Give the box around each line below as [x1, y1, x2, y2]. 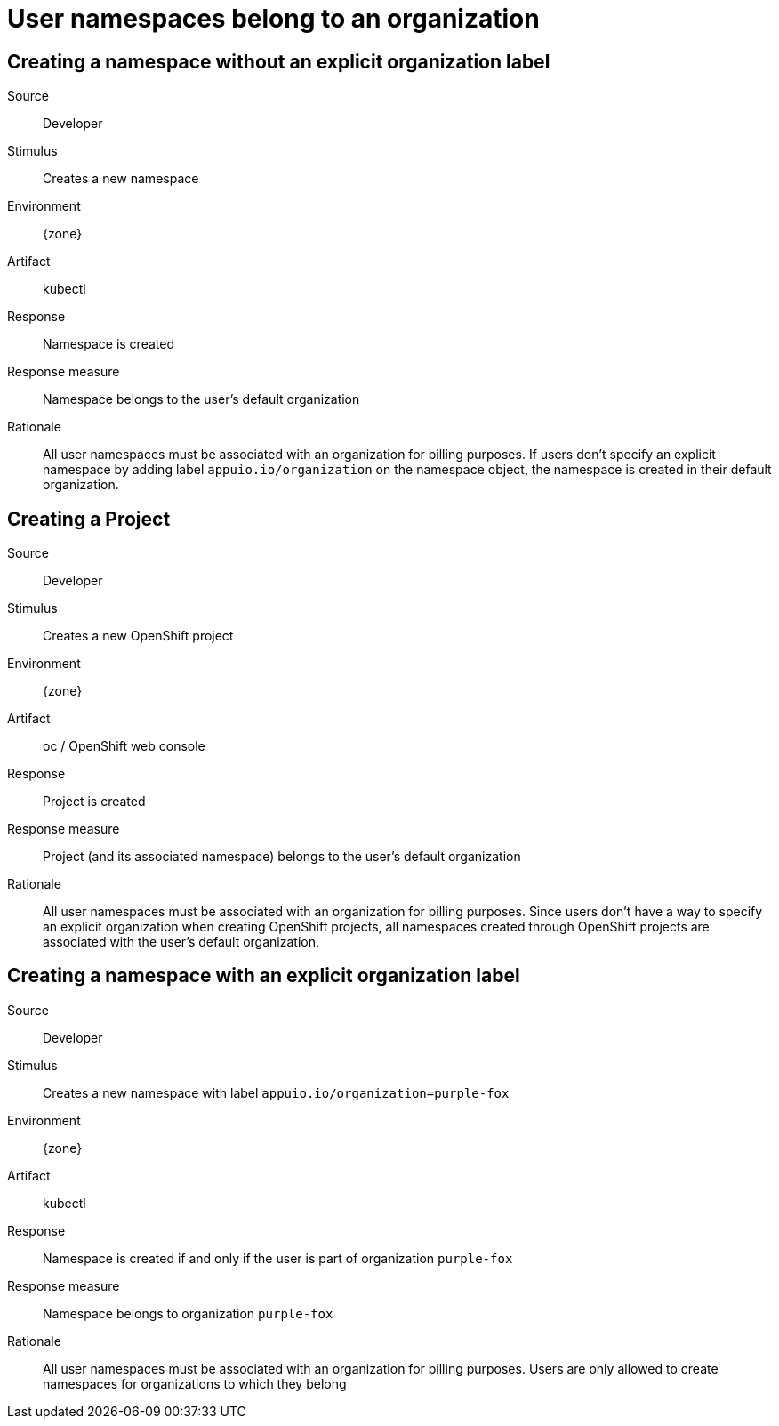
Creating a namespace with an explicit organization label [7, 964, 520, 987]
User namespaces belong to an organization [7, 4, 540, 34]
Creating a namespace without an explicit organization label [7, 50, 550, 73]
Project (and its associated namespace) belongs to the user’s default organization [43, 849, 521, 865]
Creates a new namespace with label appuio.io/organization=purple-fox [43, 1084, 510, 1100]
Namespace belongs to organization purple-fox [43, 1305, 333, 1321]
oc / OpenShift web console [43, 738, 205, 754]
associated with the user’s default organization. [43, 934, 319, 950]
